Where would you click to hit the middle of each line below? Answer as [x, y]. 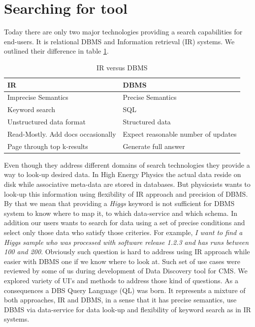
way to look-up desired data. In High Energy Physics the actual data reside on [123, 174]
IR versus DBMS [122, 67]
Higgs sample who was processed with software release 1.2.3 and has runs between [127, 242]
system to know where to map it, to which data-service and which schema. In [121, 213]
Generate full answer [154, 146]
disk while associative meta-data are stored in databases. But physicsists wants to [127, 184]
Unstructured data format [47, 122]
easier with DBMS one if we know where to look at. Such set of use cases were [122, 261]
